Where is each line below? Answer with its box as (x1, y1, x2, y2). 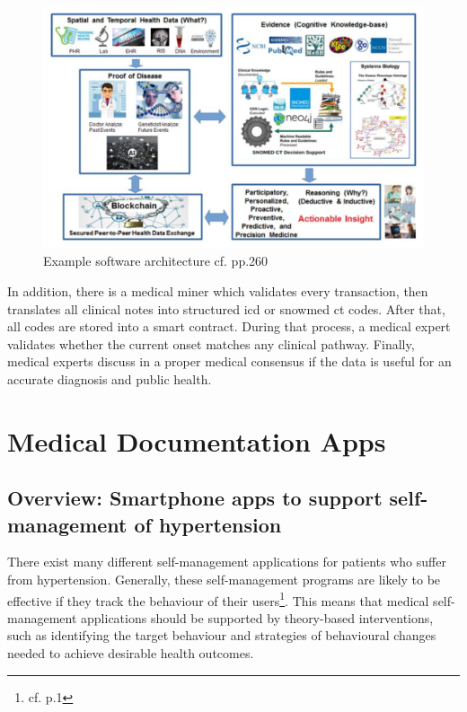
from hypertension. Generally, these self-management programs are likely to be (7, 570, 441, 589)
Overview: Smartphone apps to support (7, 484, 383, 512)
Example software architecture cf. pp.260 (43, 251, 269, 270)
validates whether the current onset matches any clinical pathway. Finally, (7, 334, 415, 353)
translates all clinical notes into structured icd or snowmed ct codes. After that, (7, 299, 445, 318)
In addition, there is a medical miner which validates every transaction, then (7, 281, 428, 300)
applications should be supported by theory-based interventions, (81, 608, 434, 627)
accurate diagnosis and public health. (7, 369, 212, 388)
